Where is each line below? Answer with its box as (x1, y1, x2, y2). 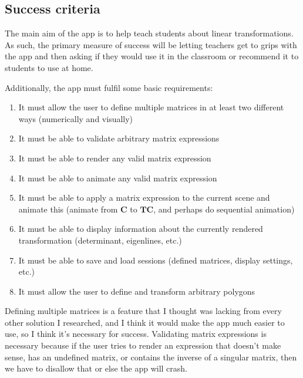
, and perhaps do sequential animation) (153, 203, 295, 215)
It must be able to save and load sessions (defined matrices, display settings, (18, 254, 293, 266)
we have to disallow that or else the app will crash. (5, 362, 187, 374)
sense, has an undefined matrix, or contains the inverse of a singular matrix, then (5, 350, 297, 363)
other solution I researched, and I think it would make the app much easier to (5, 316, 285, 328)
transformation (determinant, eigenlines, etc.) (18, 234, 182, 246)
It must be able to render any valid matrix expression (18, 151, 211, 164)
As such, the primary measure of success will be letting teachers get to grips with (5, 38, 297, 50)
